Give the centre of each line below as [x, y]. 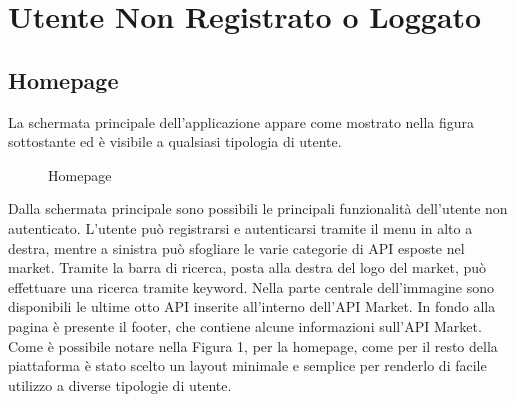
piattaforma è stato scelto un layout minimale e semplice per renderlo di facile [247, 365]
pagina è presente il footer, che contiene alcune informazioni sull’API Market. [245, 325]
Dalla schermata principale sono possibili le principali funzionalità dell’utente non [258, 208]
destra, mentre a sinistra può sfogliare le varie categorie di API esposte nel [236, 247]
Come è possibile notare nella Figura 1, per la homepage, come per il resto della [253, 345]
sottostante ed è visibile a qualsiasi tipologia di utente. [175, 141]
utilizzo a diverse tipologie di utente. [120, 384]
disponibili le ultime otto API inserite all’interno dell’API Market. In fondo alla [252, 306]
